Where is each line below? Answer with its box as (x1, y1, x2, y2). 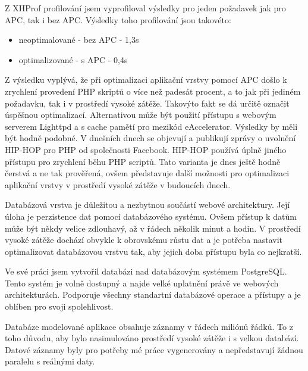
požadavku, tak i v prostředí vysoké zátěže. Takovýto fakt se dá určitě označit (5, 96, 290, 109)
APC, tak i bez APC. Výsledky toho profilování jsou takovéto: (5, 13, 231, 26)
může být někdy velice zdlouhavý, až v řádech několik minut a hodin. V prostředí (5, 222, 301, 234)
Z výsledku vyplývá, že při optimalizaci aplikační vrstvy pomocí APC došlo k (5, 73, 287, 86)
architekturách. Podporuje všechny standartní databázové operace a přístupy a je (5, 288, 301, 301)
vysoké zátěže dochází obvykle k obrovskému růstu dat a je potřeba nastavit (5, 233, 283, 246)
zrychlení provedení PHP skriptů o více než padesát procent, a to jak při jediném (5, 85, 301, 97)
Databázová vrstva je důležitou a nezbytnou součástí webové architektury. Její (5, 198, 290, 211)
